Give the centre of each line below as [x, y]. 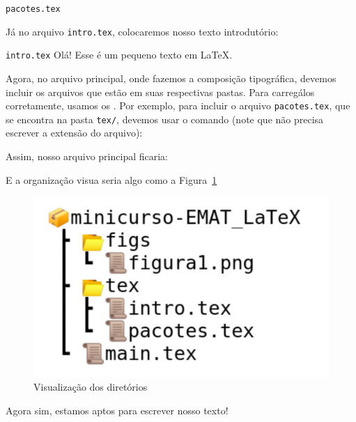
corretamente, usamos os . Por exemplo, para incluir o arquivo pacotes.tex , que [178, 105]
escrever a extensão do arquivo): [74, 133]
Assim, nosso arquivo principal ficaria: [87, 156]
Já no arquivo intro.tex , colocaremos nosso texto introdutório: [142, 31]
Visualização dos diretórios [91, 387]
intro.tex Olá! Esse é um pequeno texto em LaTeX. [119, 55]
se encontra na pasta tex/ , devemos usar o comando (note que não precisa [165, 119]
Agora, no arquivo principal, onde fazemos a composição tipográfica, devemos [171, 78]
